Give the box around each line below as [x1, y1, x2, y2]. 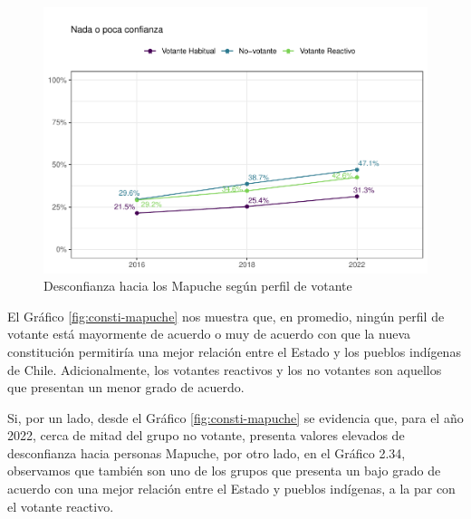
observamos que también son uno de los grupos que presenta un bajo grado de [7, 461, 441, 480]
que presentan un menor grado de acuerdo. [7, 378, 245, 397]
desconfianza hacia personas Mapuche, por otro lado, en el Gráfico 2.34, [7, 443, 406, 462]
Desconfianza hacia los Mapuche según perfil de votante [43, 276, 352, 295]
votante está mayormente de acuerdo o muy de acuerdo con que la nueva [7, 324, 411, 343]
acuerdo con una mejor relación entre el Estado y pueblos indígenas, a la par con [7, 479, 456, 498]
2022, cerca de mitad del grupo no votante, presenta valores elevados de [7, 426, 405, 445]
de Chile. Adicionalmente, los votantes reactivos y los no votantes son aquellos [7, 360, 442, 379]
